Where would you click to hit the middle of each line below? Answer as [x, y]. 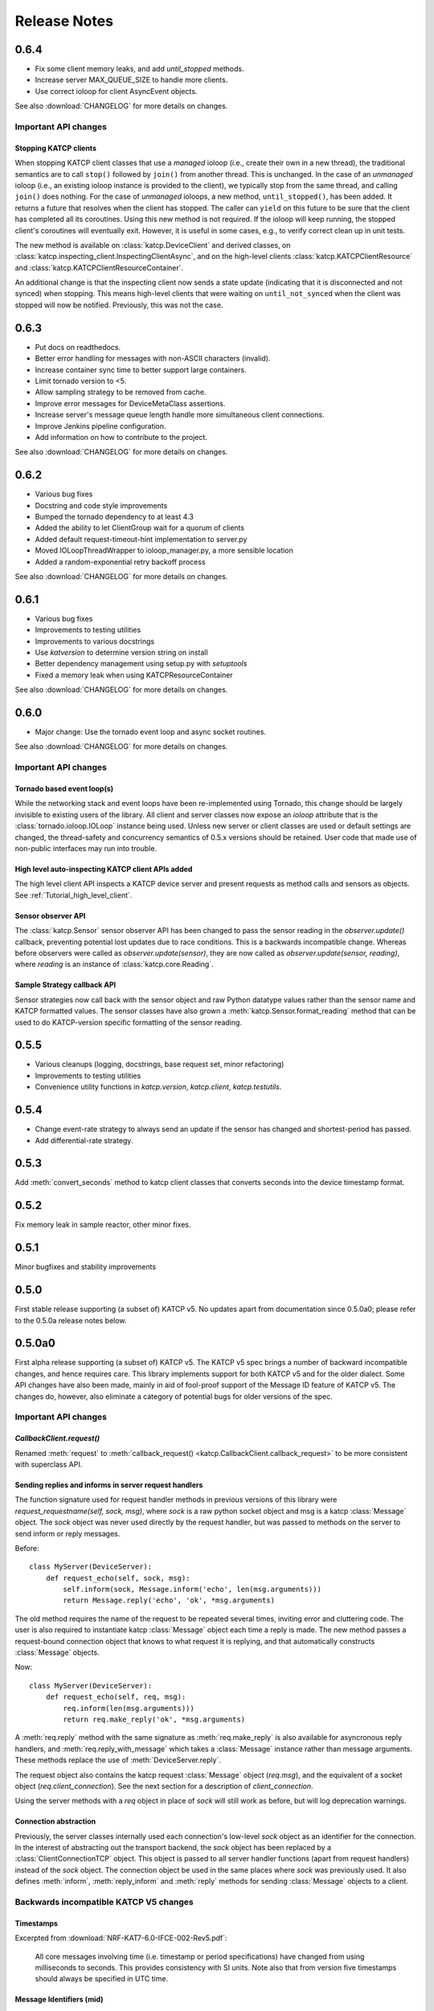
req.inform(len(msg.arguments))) [129, 1708]
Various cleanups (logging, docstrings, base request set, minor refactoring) [160, 1064]
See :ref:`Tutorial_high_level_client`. [74, 895]
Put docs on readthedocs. [78, 347]
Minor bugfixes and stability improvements [86, 1267]
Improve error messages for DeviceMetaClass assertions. [130, 403]
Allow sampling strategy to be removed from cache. [121, 392]
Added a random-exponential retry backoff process [120, 561]
